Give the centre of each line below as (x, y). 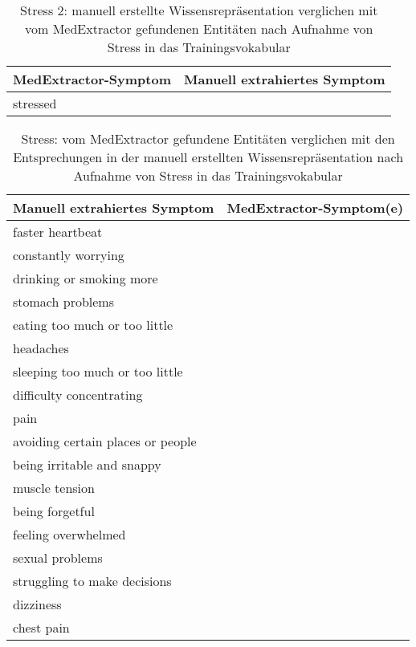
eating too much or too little (93, 325)
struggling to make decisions (92, 581)
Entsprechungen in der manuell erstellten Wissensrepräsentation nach (208, 157)
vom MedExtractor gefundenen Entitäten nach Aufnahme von (199, 28)
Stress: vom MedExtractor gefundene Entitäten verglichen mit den (208, 138)
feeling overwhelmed (69, 534)
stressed (35, 103)
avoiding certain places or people (105, 441)
